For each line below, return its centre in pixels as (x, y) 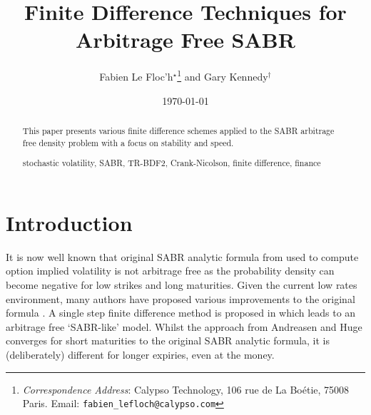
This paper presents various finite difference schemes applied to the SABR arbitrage (178, 130)
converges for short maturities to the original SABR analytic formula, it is (168, 340)
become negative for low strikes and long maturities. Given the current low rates (182, 284)
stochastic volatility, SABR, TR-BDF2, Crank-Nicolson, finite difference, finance (172, 163)
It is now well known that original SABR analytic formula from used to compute (182, 256)
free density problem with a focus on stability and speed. (128, 142)
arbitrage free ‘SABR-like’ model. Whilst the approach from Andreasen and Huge (184, 326)
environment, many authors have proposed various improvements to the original (181, 298)
